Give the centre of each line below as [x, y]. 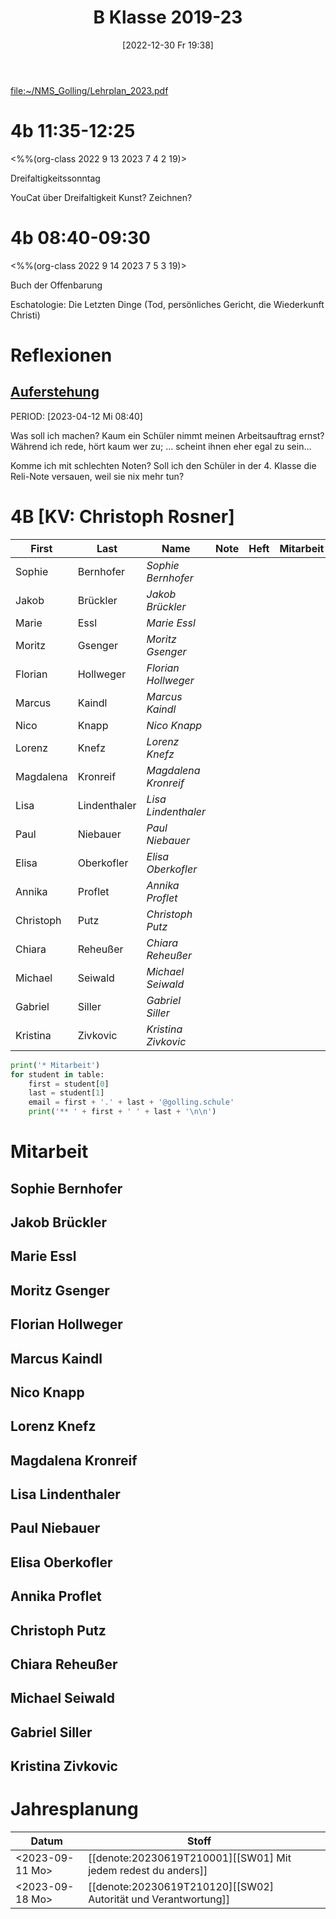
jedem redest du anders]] [148, 1871]
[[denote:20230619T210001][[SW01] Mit [190, 1858]
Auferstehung [55, 392]
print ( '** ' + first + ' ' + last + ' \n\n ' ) [122, 1112]
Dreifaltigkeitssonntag [55, 178]
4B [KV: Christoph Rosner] [122, 517]
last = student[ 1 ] [66, 1093]
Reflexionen [61, 355]
